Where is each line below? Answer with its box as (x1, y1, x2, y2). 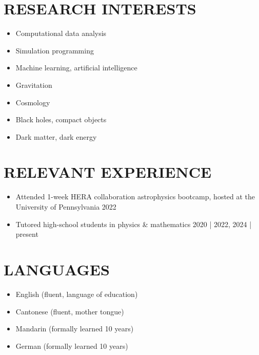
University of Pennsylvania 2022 (15, 201, 116, 212)
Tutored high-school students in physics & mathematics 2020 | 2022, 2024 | (15, 218, 252, 229)
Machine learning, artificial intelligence (15, 62, 137, 73)
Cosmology (15, 97, 50, 107)
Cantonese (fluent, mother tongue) (15, 306, 124, 316)
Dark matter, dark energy (15, 131, 97, 142)
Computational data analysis (15, 28, 107, 39)
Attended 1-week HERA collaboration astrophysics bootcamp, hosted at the (15, 191, 255, 202)
